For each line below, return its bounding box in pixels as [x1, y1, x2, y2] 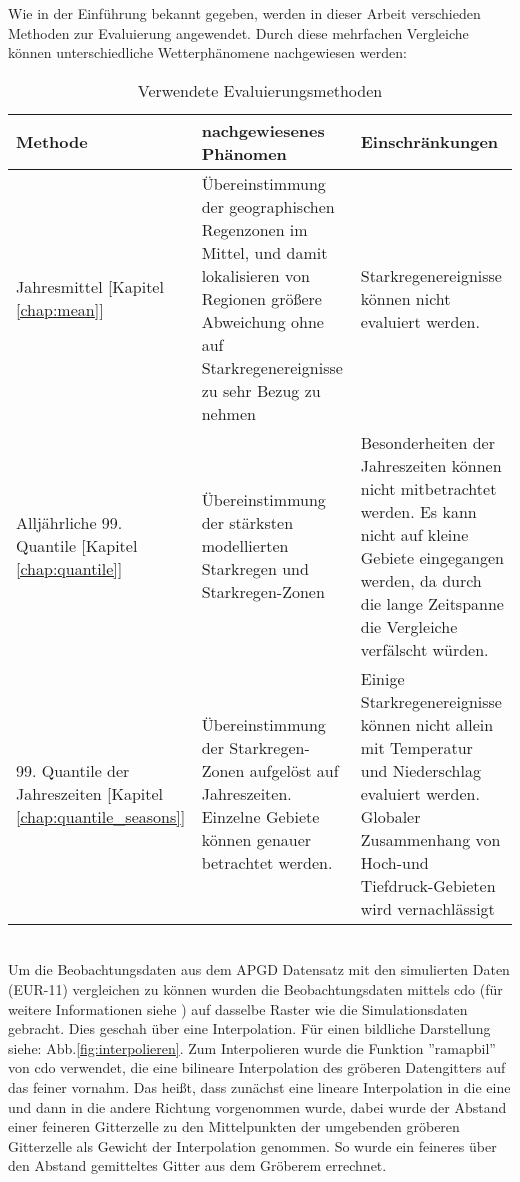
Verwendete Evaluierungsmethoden [137, 78, 383, 102]
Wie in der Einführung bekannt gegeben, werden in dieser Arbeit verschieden [8, 3, 481, 23]
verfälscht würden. [360, 637, 489, 661]
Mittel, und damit [201, 240, 328, 264]
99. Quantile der [16, 758, 130, 782]
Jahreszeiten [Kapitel [16, 781, 164, 805]
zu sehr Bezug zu [201, 378, 321, 402]
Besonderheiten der [360, 430, 495, 454]
